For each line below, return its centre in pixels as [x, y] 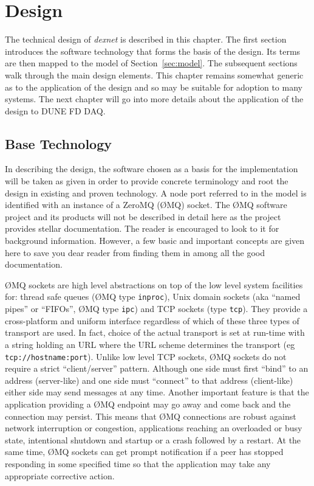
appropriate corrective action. [60, 475]
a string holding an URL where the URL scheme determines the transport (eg [150, 344]
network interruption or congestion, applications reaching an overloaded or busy [154, 428]
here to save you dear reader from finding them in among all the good [135, 252]
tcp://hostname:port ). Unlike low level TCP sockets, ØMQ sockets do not [146, 356]
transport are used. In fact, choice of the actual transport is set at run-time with [155, 332]
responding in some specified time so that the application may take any [138, 463]
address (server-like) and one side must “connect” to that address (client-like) [149, 380]
